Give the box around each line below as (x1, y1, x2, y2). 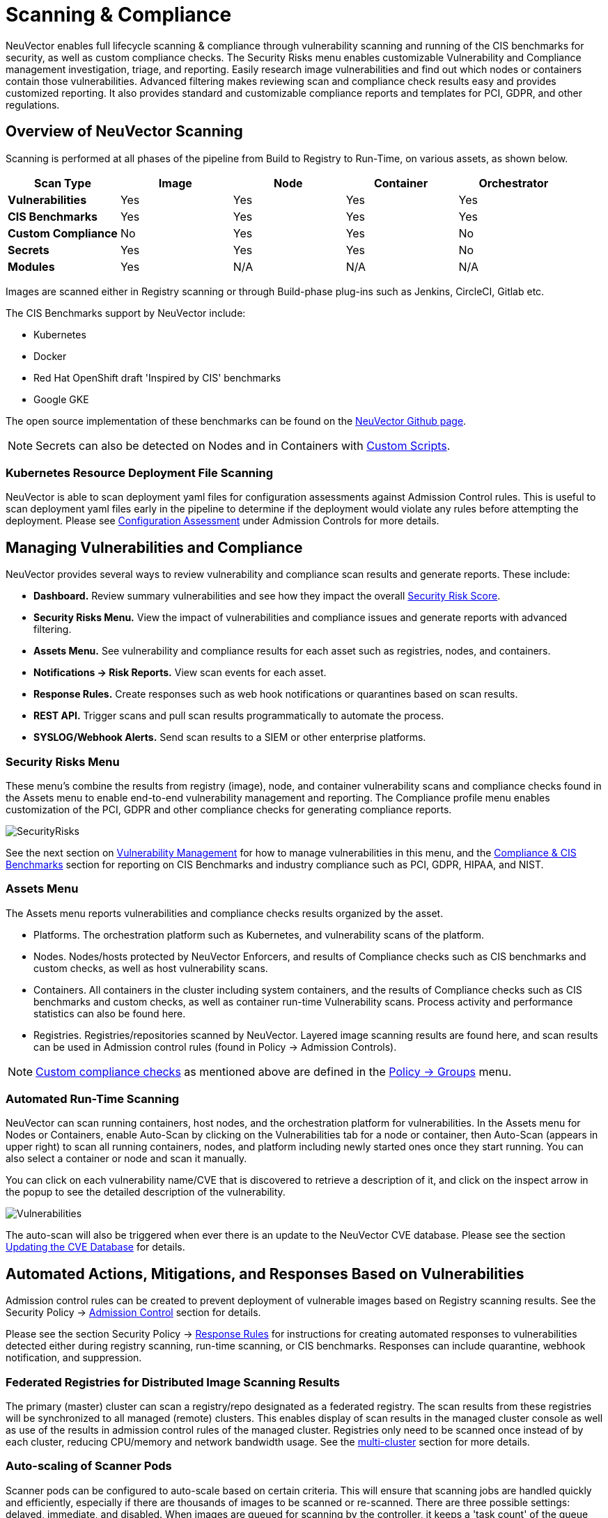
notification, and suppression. (6, 1352, 142, 1364)
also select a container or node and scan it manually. (6, 1152, 247, 1165)
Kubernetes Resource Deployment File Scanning (6, 465, 273, 480)
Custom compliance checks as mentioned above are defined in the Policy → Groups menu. (36, 1064, 512, 1079)
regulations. (6, 98, 60, 111)
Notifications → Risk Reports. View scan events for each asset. (33, 666, 327, 679)
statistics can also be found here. (33, 1007, 186, 1019)
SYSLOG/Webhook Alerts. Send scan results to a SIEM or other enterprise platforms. (33, 731, 426, 744)
